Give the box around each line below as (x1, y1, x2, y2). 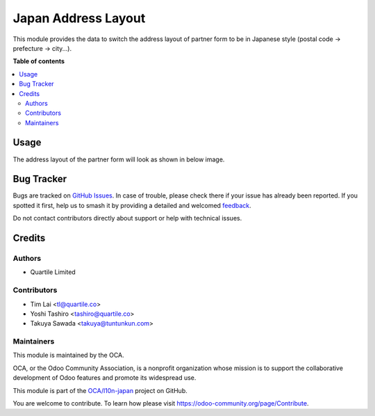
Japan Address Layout (12, 10, 146, 26)
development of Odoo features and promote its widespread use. (12, 374, 197, 382)
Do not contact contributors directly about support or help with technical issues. (12, 214, 242, 223)
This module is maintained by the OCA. (12, 351, 124, 360)
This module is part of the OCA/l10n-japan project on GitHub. (12, 386, 187, 394)
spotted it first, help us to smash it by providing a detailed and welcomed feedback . (12, 201, 251, 209)
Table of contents (12, 57, 65, 65)
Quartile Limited (30, 268, 76, 276)
